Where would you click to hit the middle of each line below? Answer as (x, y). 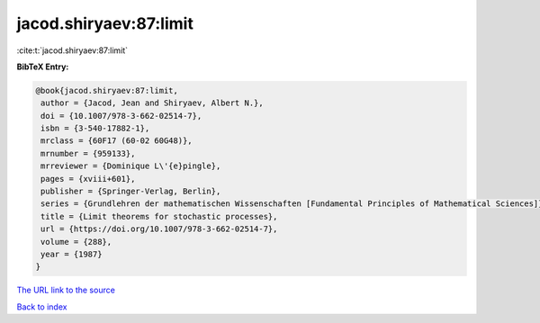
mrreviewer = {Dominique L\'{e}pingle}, (131, 166)
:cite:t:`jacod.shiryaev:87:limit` (72, 50)
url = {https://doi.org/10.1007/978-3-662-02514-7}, (159, 229)
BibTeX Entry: (43, 67)
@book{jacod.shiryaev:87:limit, (107, 90)
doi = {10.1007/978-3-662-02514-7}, (121, 116)
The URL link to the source (66, 290)
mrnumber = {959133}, (88, 153)
